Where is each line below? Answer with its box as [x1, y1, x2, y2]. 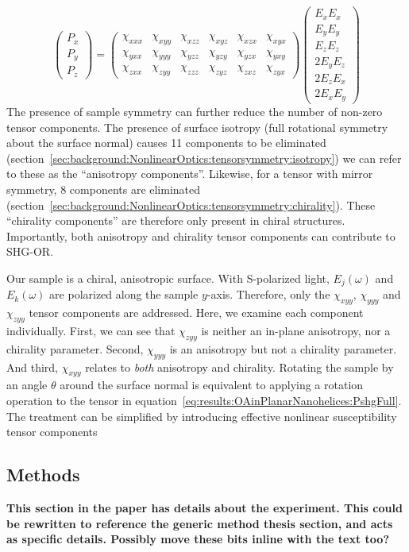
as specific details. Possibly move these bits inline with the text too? [6, 531, 390, 547]
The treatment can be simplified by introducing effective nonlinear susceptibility [6, 407, 397, 424]
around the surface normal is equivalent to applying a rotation [60, 376, 364, 393]
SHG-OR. [6, 243, 54, 260]
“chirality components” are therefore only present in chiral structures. [6, 212, 345, 229]
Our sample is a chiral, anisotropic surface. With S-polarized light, [6, 269, 330, 286]
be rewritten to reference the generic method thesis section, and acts [6, 515, 393, 531]
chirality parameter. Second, [6, 340, 144, 357]
